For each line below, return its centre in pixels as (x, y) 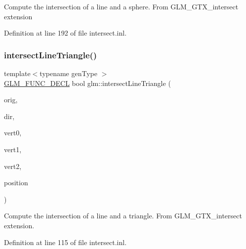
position (16, 183)
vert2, (13, 166)
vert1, (13, 149)
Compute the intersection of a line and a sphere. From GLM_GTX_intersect (121, 6)
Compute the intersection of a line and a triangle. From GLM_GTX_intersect (123, 216)
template (17, 73)
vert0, (13, 133)
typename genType (68, 73)
